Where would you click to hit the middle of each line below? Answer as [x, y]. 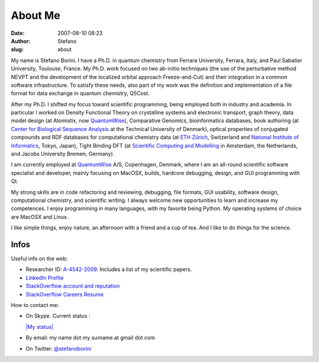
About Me [35, 15]
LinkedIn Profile [45, 278]
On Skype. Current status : [58, 316]
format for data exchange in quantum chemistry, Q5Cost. [80, 93]
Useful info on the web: [39, 259]
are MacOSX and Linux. [40, 217]
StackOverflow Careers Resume [65, 294]
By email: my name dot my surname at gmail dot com [90, 338]
